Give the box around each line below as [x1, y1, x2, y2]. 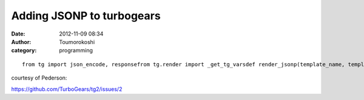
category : [11, 47, 37, 54]
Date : [11, 30, 25, 37]
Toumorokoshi [59, 38, 95, 45]
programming [59, 47, 93, 54]
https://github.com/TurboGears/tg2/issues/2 [11, 85, 123, 93]
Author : [11, 38, 32, 45]
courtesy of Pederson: [11, 74, 67, 81]
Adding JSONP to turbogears [11, 9, 161, 22]
